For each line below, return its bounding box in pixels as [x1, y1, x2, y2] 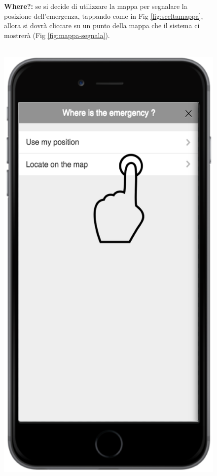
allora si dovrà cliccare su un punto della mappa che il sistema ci [4, 20, 200, 31]
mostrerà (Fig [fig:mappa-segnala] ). [4, 30, 110, 40]
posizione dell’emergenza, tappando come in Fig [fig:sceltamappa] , [4, 10, 203, 21]
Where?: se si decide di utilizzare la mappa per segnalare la [4, 1, 187, 11]
